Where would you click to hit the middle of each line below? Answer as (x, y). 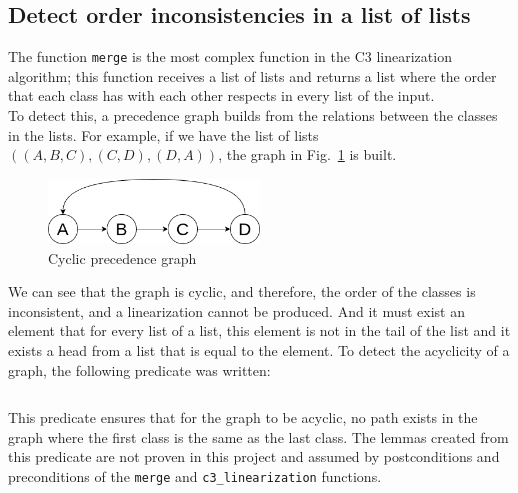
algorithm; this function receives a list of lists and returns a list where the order (252, 75)
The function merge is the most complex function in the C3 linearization (230, 56)
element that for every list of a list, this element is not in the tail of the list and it (259, 330)
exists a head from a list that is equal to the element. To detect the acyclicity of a (259, 349)
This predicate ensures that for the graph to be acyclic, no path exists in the (243, 417)
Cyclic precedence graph (122, 257)
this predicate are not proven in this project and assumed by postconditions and (254, 456)
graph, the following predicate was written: (139, 369)
